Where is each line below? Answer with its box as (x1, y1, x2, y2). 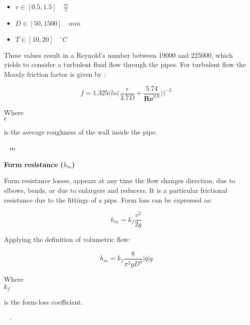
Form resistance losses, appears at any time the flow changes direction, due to (4, 175, 235, 186)
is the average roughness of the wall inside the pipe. (4, 126, 158, 137)
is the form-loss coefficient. (4, 297, 83, 307)
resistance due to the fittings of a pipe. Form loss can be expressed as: (4, 194, 212, 205)
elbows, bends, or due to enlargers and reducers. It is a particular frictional (4, 185, 227, 195)
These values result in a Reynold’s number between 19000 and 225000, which (4, 50, 233, 60)
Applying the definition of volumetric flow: (4, 234, 131, 244)
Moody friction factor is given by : (4, 69, 106, 79)
